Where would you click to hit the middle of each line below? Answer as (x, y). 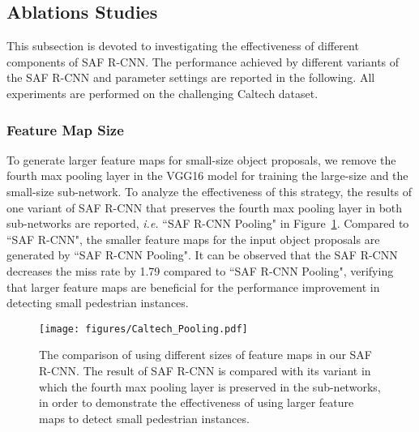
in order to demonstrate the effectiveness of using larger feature (197, 402)
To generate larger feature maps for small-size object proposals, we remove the (201, 159)
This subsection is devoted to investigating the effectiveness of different (183, 46)
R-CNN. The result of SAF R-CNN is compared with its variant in (205, 370)
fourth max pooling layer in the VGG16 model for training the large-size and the (207, 175)
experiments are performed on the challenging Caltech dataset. (162, 93)
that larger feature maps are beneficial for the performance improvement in (193, 287)
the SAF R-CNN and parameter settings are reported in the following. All (191, 77)
